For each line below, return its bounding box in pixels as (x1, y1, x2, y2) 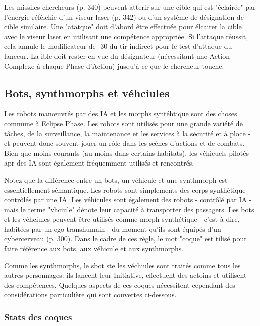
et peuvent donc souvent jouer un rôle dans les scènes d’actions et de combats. (4, 138, 245, 148)
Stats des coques (4, 310, 72, 323)
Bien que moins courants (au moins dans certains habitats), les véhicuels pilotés (4, 147, 249, 158)
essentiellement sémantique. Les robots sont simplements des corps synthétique (4, 184, 246, 195)
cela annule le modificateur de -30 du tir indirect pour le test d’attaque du (4, 41, 232, 51)
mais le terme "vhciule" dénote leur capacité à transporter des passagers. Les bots (4, 204, 254, 214)
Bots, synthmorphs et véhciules (4, 85, 170, 100)
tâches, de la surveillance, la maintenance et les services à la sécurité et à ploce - (4, 128, 251, 138)
